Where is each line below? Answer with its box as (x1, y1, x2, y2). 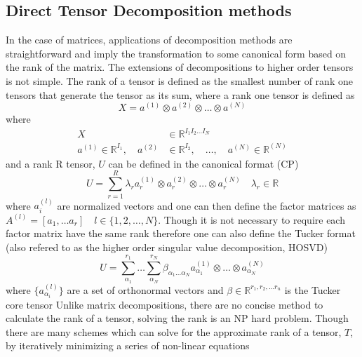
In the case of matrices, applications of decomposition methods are (6, 32, 293, 47)
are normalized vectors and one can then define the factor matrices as (57, 198, 356, 213)
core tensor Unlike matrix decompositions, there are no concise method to (6, 297, 323, 311)
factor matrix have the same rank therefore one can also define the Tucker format (6, 226, 356, 241)
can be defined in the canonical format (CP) (108, 156, 299, 170)
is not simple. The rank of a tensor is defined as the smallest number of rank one (6, 73, 353, 88)
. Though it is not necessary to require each (158, 212, 345, 227)
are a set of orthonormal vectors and (67, 282, 224, 297)
